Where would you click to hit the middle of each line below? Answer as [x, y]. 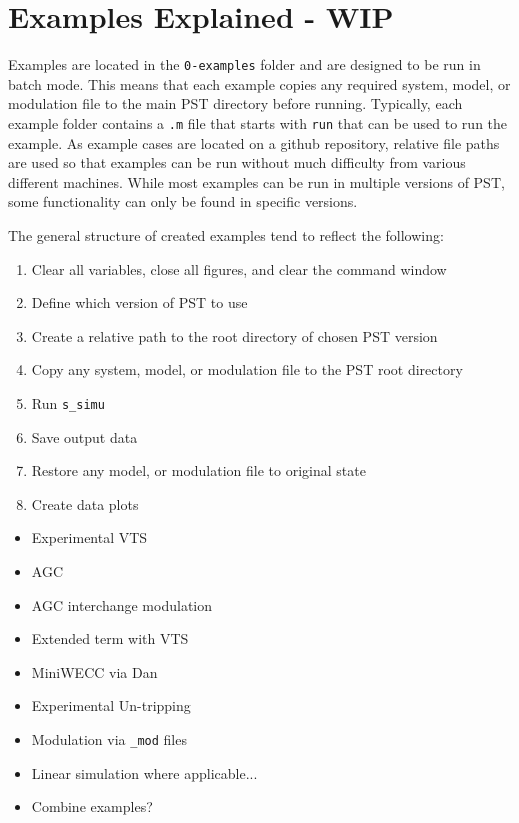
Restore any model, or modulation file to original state [198, 470]
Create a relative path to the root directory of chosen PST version [234, 335]
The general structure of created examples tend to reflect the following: [226, 235]
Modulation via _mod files [109, 738]
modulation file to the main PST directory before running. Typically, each [235, 103]
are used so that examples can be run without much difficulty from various [237, 162]
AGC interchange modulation [122, 604]
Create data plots [85, 503]
